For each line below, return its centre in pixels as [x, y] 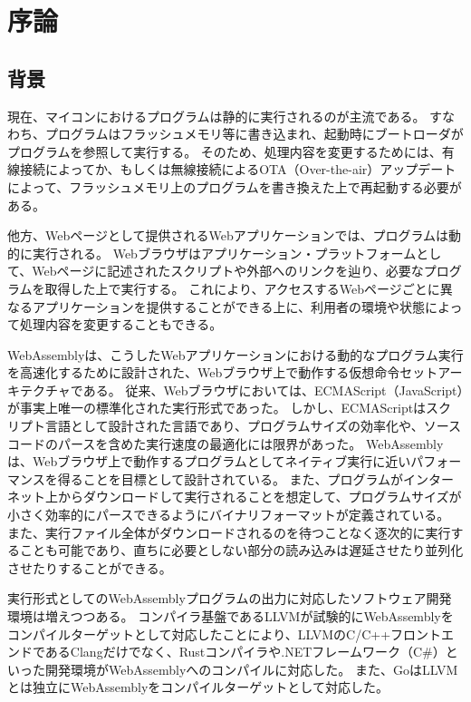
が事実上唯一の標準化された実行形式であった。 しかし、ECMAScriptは [217, 408]
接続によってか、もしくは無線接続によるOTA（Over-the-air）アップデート [238, 169]
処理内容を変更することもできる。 [121, 324]
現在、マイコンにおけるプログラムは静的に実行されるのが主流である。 [216, 116]
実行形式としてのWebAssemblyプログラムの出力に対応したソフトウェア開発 [230, 598]
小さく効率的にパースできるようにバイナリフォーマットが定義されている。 [229, 515]
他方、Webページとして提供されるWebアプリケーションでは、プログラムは [228, 235]
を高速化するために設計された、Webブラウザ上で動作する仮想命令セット [223, 372]
